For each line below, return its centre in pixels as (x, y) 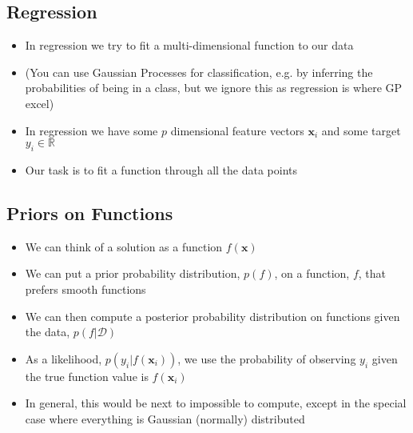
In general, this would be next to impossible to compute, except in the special (216, 403)
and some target (361, 130)
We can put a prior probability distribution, (133, 273)
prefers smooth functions (85, 289)
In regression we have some (91, 130)
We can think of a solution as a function (124, 246)
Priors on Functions (90, 212)
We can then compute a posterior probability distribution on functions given (212, 316)
